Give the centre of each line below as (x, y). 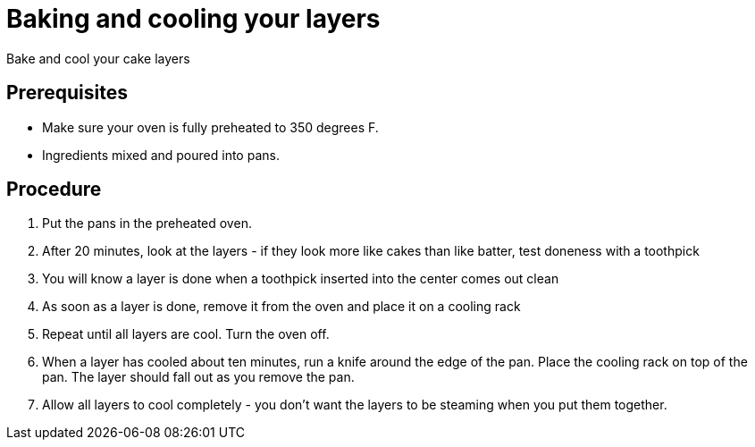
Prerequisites (67, 93)
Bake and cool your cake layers (98, 58)
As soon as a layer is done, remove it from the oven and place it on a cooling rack (281, 307)
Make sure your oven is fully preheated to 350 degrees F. (210, 127)
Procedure (54, 190)
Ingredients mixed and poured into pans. (161, 155)
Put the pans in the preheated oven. (147, 223)
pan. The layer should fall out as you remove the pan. (198, 377)
